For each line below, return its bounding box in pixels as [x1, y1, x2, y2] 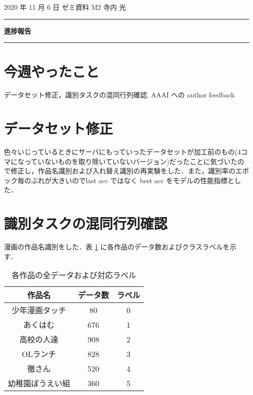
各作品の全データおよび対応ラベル [12, 269, 137, 281]
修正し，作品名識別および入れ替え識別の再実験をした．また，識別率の [10, 166, 235, 176]
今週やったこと [4, 61, 100, 81]
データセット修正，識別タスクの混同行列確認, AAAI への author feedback [4, 90, 235, 100]
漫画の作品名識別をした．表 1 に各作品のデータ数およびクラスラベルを [4, 242, 230, 252]
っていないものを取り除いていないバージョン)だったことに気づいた [24, 156, 238, 166]
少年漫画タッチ [12, 304, 67, 316]
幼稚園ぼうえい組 [8, 377, 71, 389]
